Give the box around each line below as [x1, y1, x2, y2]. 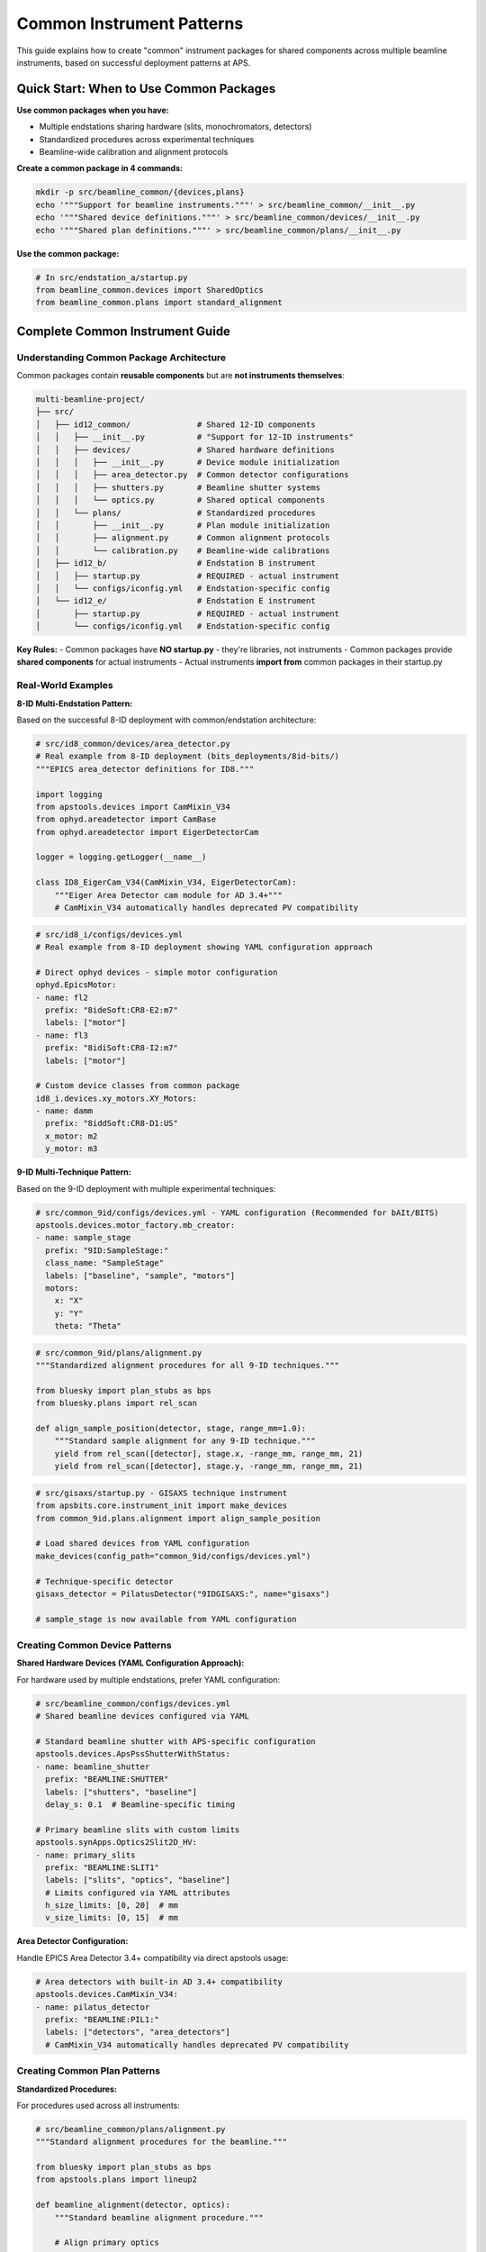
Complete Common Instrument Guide [16, 323, 231, 339]
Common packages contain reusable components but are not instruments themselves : [16, 370, 346, 381]
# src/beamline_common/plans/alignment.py [35, 2124, 226, 2134]
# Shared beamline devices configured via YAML [35, 1712, 249, 1721]
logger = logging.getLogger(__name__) [35, 852, 207, 862]
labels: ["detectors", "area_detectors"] [45, 2027, 231, 2038]
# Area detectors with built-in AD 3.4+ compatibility [35, 1976, 283, 1986]
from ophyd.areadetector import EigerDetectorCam [35, 827, 259, 837]
